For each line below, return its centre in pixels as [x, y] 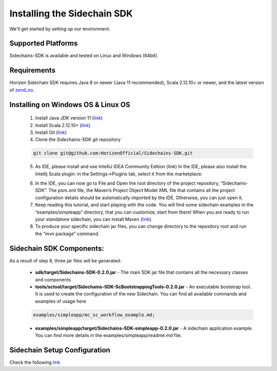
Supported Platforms [44, 43]
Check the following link [35, 362]
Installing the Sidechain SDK [71, 13]
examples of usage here [61, 301]
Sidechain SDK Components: [57, 248]
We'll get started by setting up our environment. [60, 29]
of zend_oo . [22, 90]
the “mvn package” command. [67, 234]
